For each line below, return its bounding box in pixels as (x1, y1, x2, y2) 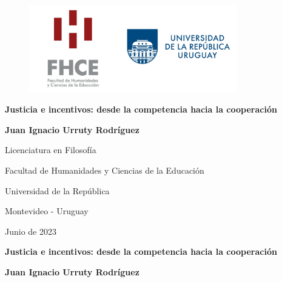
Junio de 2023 (5, 225, 56, 237)
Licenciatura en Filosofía (5, 143, 96, 156)
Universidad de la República (5, 184, 110, 197)
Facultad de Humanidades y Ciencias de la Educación (5, 163, 204, 176)
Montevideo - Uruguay (5, 205, 89, 217)
